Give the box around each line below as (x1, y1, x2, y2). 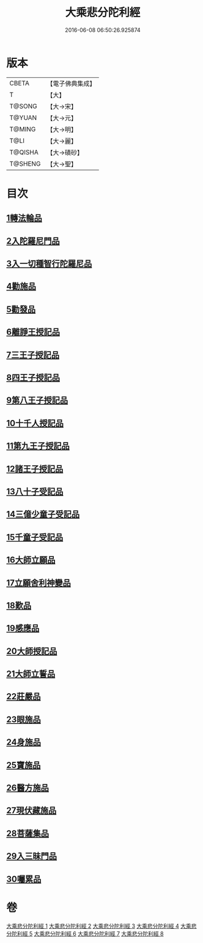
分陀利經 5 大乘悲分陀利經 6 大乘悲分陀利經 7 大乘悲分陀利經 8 (6, 929, 164, 937)
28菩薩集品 (6, 828, 49, 839)
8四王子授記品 (6, 373, 60, 382)
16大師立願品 (6, 555, 56, 565)
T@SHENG (9, 159, 41, 168)
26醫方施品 (6, 783, 49, 793)
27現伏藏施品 (6, 805, 57, 816)
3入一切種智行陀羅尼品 (6, 258, 92, 269)
